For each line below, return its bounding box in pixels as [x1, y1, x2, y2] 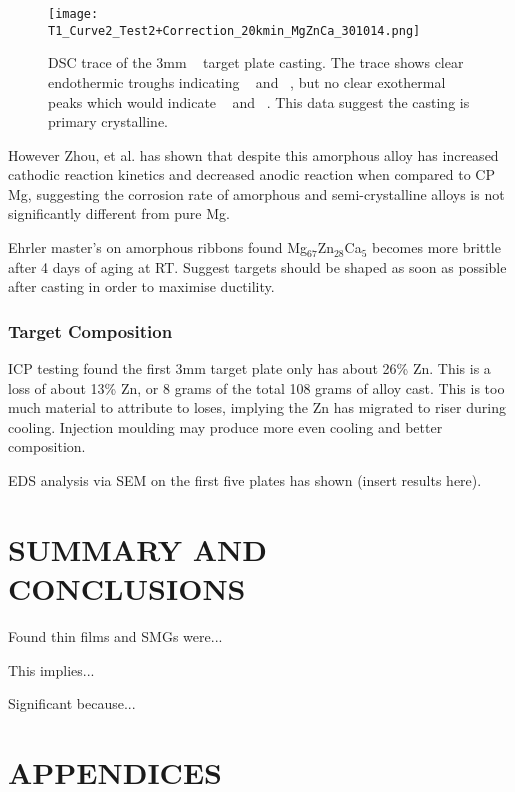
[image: [48, 7, 99, 21]
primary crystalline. [48, 111, 168, 132]
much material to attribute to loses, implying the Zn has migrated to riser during [8, 397, 506, 418]
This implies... [8, 659, 95, 680]
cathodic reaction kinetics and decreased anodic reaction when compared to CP [8, 164, 495, 185]
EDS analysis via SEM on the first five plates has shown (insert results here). [8, 470, 482, 491]
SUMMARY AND [8, 528, 267, 569]
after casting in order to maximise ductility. [8, 276, 275, 297]
